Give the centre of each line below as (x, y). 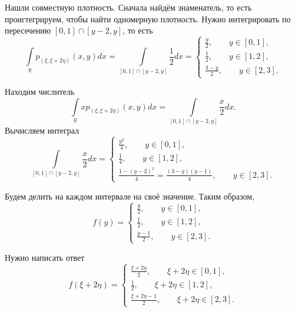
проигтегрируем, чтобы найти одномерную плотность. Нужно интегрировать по (148, 19)
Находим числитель (40, 91)
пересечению (28, 30)
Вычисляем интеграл (42, 130)
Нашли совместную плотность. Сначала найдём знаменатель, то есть (128, 7)
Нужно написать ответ (45, 257)
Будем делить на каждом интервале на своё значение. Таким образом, (130, 196)
